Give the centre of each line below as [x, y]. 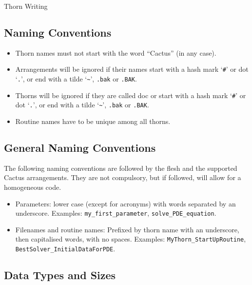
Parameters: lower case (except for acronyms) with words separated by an [126, 203]
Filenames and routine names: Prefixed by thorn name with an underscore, [127, 229]
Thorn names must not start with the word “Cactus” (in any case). [116, 52]
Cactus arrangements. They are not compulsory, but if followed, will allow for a [123, 177]
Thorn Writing [26, 6]
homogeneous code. [33, 187]
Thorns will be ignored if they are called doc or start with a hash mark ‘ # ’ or [131, 95]
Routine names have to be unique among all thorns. [93, 121]
